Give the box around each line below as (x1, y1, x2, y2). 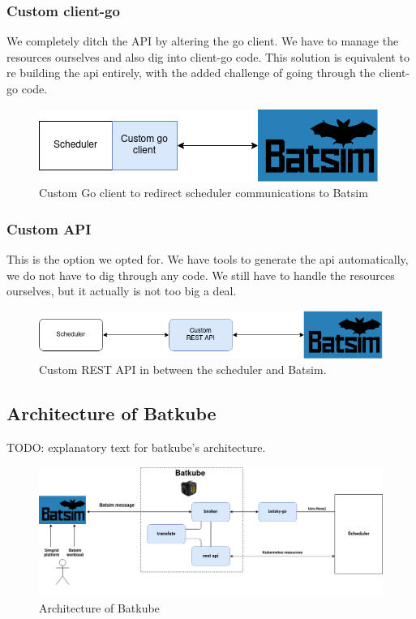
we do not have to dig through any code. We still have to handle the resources (6, 266, 395, 283)
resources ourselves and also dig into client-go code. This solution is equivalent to (6, 48, 410, 65)
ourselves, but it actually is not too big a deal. (6, 282, 237, 299)
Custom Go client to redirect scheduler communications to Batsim (39, 184, 368, 201)
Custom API (6, 218, 92, 239)
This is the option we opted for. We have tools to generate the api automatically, (6, 251, 409, 267)
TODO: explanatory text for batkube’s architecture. (6, 438, 266, 455)
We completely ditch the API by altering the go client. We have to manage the (6, 32, 399, 49)
